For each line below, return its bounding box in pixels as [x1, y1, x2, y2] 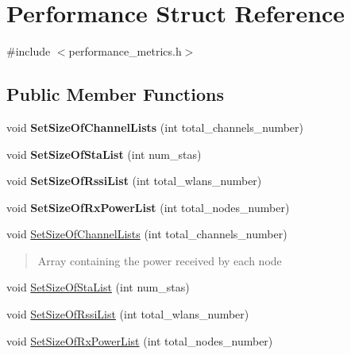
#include [6, 43, 51, 60]
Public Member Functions [6, 82, 224, 106]
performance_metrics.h [68, 43, 182, 60]
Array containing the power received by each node [37, 252, 282, 268]
